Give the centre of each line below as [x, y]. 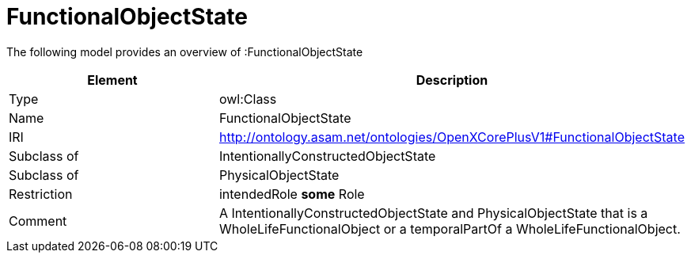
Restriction [41, 194]
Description [452, 80]
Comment [38, 221]
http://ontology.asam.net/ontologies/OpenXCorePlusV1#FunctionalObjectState [452, 137]
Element [112, 80]
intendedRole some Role [292, 194]
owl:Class [248, 99]
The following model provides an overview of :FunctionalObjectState [185, 51]
